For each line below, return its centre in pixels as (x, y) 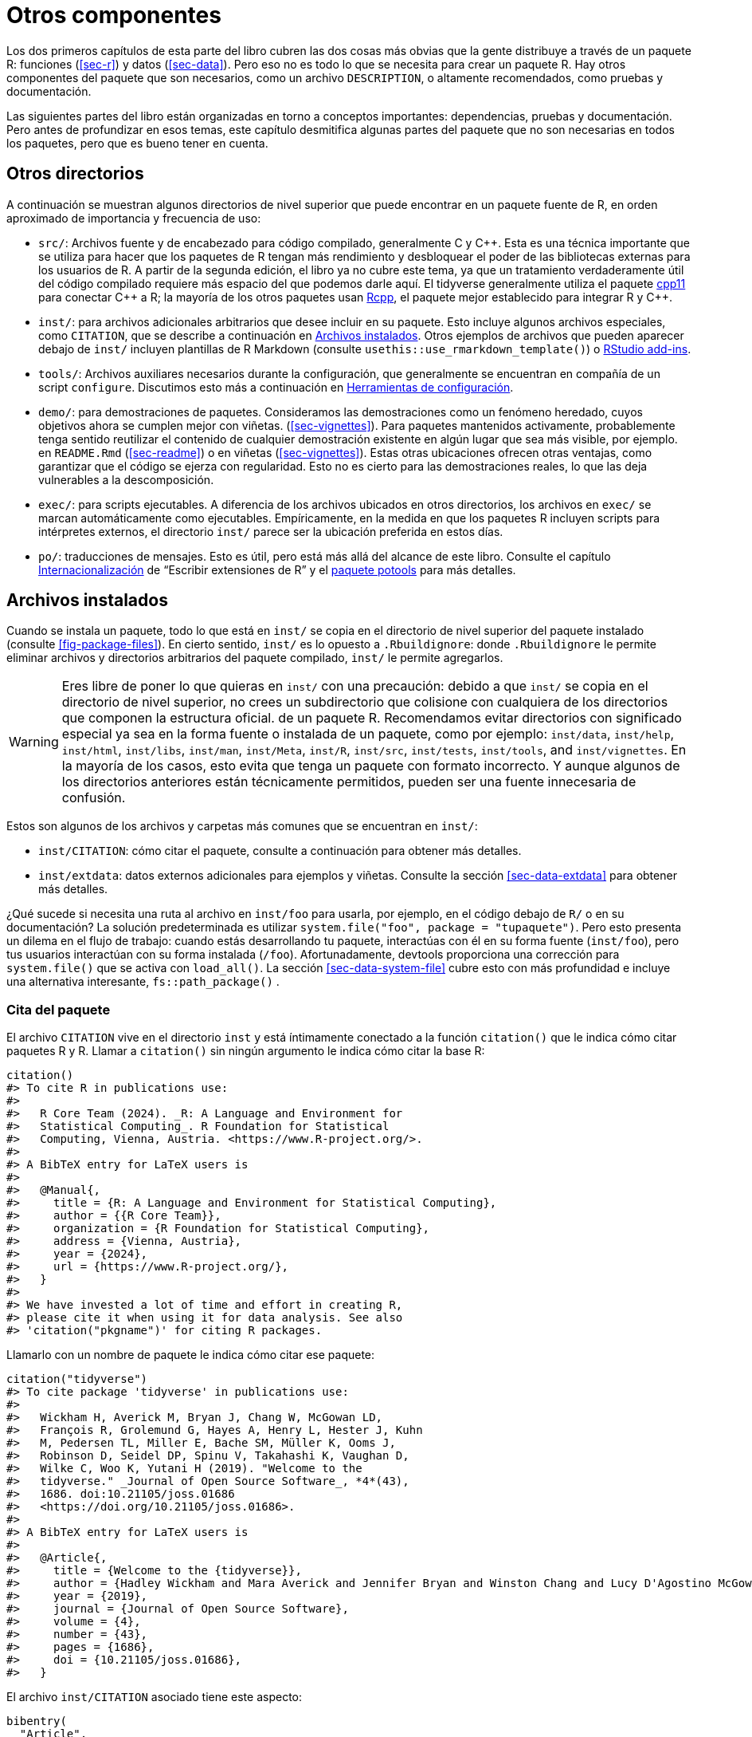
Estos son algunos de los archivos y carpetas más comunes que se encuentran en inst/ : (242, 826)
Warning (34, 742)
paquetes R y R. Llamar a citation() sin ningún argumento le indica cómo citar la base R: (246, 1051)
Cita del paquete (59, 1009)
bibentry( (37, 1721)
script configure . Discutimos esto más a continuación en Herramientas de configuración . (276, 387)
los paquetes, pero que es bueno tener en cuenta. (137, 143)
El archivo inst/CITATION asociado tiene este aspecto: (155, 1697)
